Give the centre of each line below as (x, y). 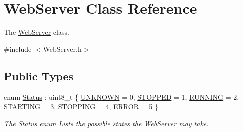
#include (18, 49)
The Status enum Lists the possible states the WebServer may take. (106, 123)
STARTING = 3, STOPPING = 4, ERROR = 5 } (81, 107)
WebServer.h (62, 49)
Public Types (39, 76)
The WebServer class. (37, 32)
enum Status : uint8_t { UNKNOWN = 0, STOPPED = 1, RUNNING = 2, (122, 97)
